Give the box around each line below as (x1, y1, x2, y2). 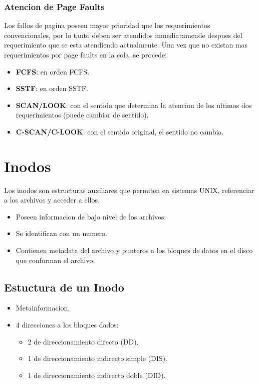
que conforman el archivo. (16, 254, 95, 265)
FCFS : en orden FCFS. (16, 66, 90, 76)
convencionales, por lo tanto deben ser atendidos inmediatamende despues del (4, 29, 242, 40)
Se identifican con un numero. (16, 228, 107, 238)
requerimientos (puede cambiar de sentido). (16, 109, 149, 120)
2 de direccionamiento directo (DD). (28, 336, 139, 346)
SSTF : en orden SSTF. (16, 83, 88, 93)
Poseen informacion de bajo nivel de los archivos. (16, 211, 166, 221)
